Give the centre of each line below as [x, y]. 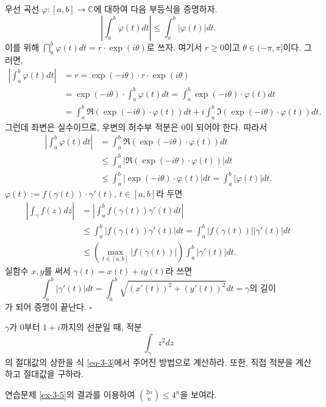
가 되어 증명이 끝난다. [46, 306]
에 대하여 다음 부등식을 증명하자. [155, 9]
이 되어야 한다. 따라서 [226, 126]
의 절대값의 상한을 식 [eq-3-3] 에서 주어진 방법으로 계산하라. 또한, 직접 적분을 [149, 362]
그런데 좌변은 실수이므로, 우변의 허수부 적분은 [92, 126]
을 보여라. [198, 394]
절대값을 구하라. [54, 374]
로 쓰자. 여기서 [174, 47]
